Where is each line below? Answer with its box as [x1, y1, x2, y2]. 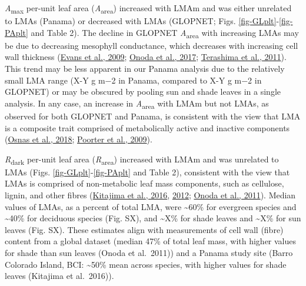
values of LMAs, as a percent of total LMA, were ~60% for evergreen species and [5, 200, 297, 212]
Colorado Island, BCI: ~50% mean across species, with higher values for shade [5, 258, 287, 270]
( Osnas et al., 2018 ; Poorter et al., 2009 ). [5, 133, 152, 145]
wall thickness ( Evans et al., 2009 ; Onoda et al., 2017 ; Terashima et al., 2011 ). [5, 51, 287, 63]
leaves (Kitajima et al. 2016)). [5, 270, 114, 282]
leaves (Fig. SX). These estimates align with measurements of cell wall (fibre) [5, 223, 284, 235]
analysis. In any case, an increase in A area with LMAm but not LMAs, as [5, 97, 269, 111]
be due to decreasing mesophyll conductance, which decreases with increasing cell [5, 39, 298, 51]
